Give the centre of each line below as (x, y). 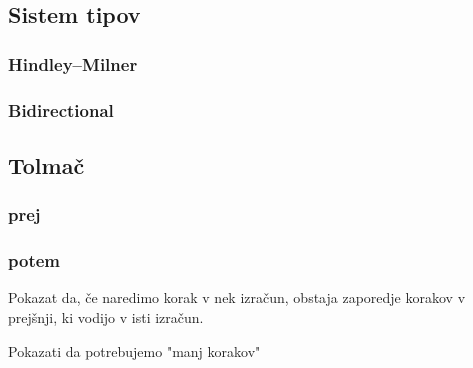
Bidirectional (61, 109)
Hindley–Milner (73, 63)
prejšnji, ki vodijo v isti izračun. (106, 316)
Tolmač (46, 164)
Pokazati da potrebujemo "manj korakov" (134, 350)
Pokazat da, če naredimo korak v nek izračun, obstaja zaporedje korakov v (237, 297)
